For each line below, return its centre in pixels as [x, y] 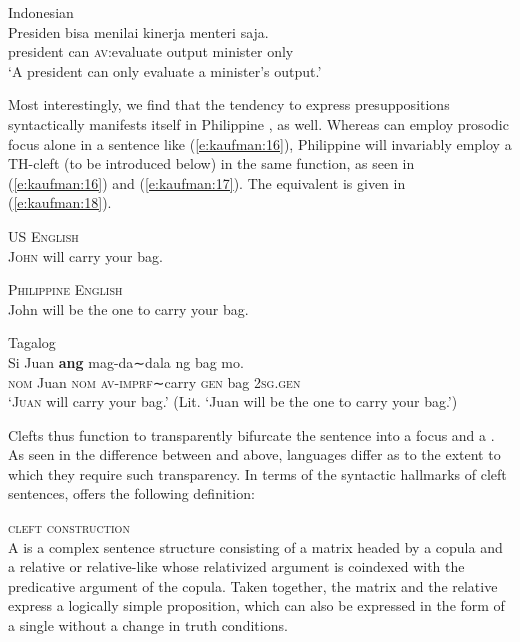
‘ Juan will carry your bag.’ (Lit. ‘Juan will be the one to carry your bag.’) [233, 401]
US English [43, 235]
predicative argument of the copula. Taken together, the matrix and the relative [253, 585]
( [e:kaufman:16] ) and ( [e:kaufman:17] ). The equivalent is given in [207, 182]
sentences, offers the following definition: [131, 493]
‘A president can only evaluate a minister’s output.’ [165, 70]
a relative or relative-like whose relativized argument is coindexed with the [236, 566]
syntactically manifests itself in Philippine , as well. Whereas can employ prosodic [258, 123]
